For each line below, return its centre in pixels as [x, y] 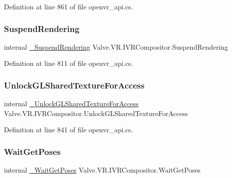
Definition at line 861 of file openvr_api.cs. [69, 6]
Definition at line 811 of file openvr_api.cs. [69, 63]
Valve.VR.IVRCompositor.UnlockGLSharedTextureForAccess [96, 113]
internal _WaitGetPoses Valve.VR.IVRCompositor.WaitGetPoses [102, 170]
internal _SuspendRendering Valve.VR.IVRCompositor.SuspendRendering [116, 46]
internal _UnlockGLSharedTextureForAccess [71, 104]
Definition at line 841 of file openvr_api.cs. [69, 130]
